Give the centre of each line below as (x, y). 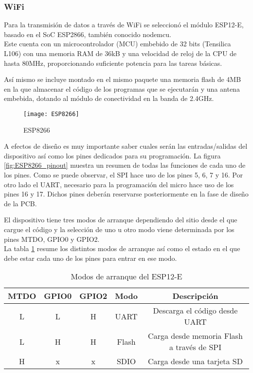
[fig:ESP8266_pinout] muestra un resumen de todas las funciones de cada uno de (125, 165)
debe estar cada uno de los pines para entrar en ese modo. (90, 258)
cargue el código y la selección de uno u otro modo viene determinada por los (119, 229)
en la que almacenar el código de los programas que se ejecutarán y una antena (122, 88)
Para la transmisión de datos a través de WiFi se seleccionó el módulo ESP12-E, (124, 25)
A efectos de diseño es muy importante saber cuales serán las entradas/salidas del (126, 146)
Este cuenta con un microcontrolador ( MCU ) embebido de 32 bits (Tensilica (117, 44)
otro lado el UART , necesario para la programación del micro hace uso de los (119, 184)
